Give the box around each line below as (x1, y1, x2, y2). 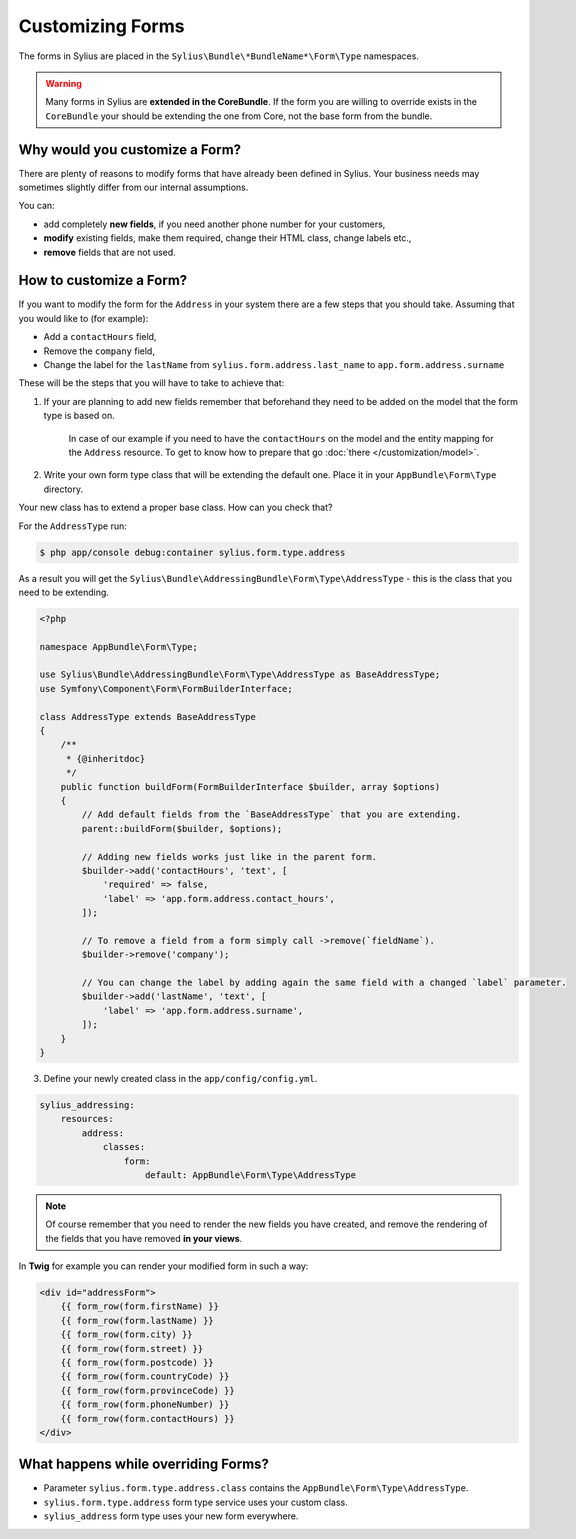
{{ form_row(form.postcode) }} (60, 1357, 214, 1369)
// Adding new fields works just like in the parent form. (81, 851, 378, 862)
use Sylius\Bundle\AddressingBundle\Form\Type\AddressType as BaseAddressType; (39, 669, 441, 680)
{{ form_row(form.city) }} (60, 1329, 194, 1340)
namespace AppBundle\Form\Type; (39, 641, 199, 652)
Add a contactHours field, (43, 331, 157, 343)
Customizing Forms (18, 15, 185, 37)
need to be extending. (18, 586, 110, 598)
